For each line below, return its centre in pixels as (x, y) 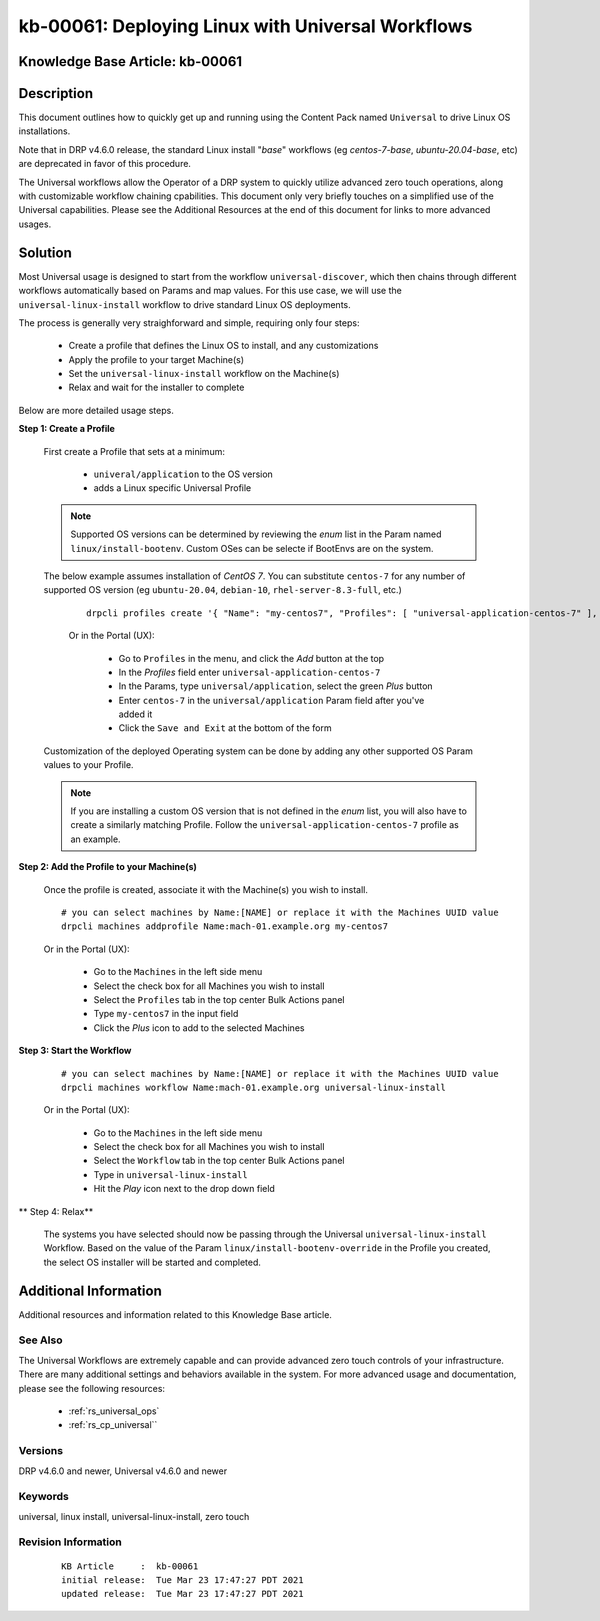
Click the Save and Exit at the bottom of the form (225, 728)
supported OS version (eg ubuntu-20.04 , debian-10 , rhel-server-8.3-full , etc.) (222, 590)
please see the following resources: (91, 1388)
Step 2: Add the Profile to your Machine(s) (107, 867)
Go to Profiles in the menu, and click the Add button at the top (251, 658)
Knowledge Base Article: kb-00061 (130, 61)
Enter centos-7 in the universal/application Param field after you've (271, 700)
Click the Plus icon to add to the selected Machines (199, 1027)
